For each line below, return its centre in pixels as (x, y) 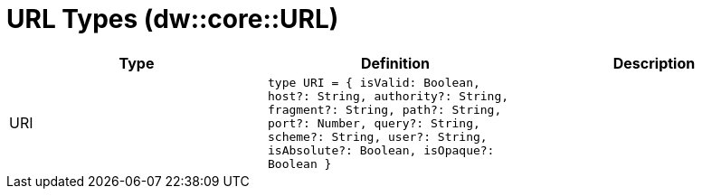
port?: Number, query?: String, (374, 123)
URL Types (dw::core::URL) (173, 19)
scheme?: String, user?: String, (377, 136)
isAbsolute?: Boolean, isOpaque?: (381, 150)
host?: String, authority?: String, (388, 96)
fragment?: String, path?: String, (384, 109)
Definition (395, 63)
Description (654, 63)
